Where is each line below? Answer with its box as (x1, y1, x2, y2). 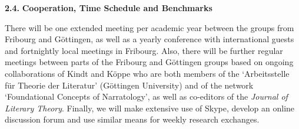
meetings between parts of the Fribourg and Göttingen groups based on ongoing (5, 56, 294, 68)
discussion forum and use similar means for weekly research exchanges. (5, 113, 260, 125)
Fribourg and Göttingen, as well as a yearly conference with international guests (5, 33, 294, 45)
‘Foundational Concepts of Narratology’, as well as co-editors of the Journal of (5, 90, 288, 103)
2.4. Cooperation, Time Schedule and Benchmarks (5, 2, 212, 13)
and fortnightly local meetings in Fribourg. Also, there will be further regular (5, 44, 283, 56)
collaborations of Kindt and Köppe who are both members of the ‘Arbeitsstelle (5, 67, 290, 79)
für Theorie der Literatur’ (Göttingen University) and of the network (5, 79, 254, 91)
